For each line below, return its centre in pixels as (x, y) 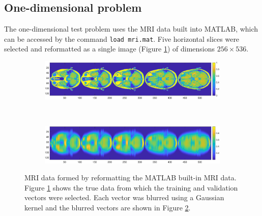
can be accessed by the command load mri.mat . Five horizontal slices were (122, 38)
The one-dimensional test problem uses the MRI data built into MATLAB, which (131, 29)
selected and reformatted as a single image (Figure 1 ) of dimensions (110, 49)
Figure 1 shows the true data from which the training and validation (131, 187)
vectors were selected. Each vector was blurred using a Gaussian (124, 197)
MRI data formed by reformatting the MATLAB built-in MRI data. (130, 178)
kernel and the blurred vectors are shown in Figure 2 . (108, 208)
